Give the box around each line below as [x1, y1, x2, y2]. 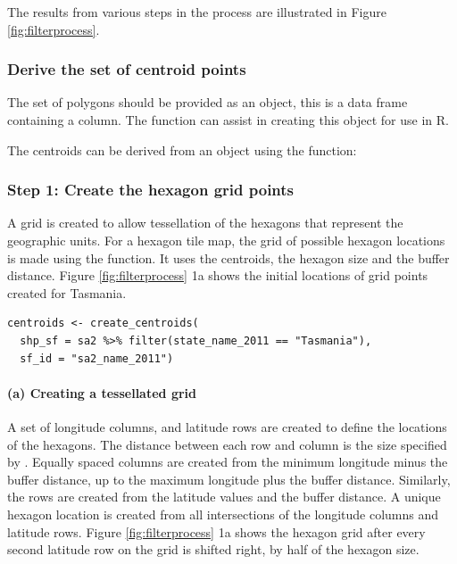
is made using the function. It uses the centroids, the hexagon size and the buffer [7, 248, 450, 267]
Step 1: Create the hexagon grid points [7, 178, 295, 201]
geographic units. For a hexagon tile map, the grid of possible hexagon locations [7, 231, 445, 249]
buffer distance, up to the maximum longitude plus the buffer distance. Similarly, [7, 469, 451, 488]
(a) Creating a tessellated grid [7, 383, 196, 402]
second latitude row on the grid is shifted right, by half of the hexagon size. [7, 540, 420, 559]
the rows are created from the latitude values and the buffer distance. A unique [7, 487, 441, 506]
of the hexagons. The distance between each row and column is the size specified [7, 435, 447, 453]
